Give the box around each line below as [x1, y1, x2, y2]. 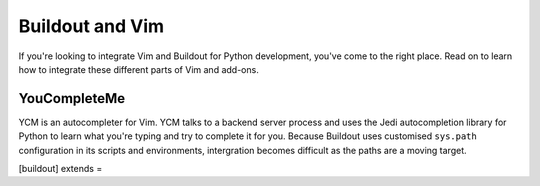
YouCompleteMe [18, 90, 126, 107]
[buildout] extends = [18, 163, 103, 175]
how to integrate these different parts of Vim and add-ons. [18, 63, 259, 75]
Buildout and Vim [18, 15, 165, 37]
